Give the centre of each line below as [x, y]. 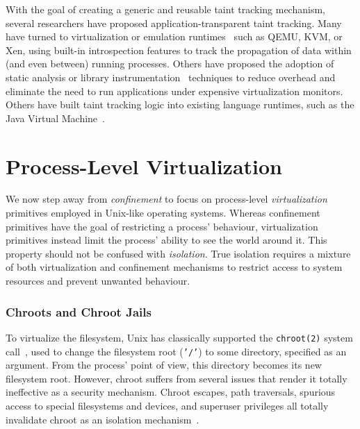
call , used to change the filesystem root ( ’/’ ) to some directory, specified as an [176, 351]
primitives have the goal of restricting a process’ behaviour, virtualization [162, 226]
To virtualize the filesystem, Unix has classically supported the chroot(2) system [179, 337]
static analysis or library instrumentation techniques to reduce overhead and [171, 77]
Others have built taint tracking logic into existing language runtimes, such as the [180, 104]
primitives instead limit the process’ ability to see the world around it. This [166, 240]
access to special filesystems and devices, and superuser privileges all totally [167, 405]
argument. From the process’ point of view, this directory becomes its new [164, 365]
